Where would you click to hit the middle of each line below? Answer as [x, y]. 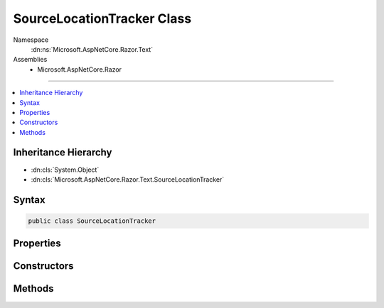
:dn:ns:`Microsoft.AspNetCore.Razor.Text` [92, 49]
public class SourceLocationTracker [92, 221]
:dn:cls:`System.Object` [65, 170]
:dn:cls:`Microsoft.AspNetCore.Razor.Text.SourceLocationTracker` [128, 179]
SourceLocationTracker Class [102, 18]
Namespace [31, 40]
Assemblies [30, 60]
